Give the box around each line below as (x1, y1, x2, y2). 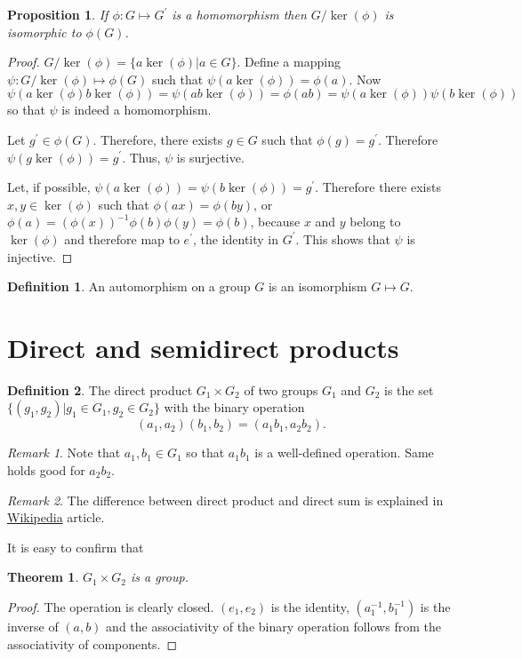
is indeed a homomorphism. (61, 100, 212, 119)
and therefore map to (64, 229, 180, 248)
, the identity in (192, 229, 279, 248)
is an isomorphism (268, 277, 367, 296)
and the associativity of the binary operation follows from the (106, 617, 441, 635)
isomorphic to (7, 22, 82, 41)
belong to (349, 212, 401, 231)
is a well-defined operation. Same (254, 443, 434, 462)
